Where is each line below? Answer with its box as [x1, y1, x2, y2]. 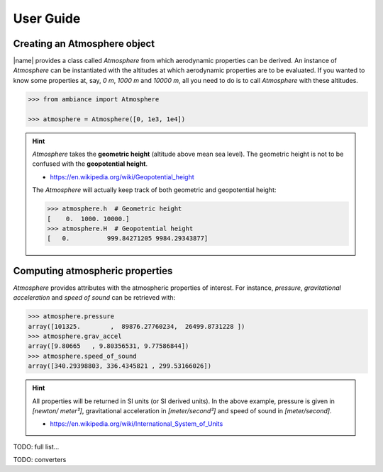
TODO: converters [13, 456, 67, 464]
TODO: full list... [13, 442, 60, 451]
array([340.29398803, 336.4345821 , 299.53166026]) [28, 362, 212, 370]
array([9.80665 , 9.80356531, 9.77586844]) [28, 342, 189, 350]
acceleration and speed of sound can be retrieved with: [13, 293, 176, 302]
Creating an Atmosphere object [13, 38, 155, 50]
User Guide [13, 11, 81, 26]
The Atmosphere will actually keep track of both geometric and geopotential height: [32, 186, 277, 194]
